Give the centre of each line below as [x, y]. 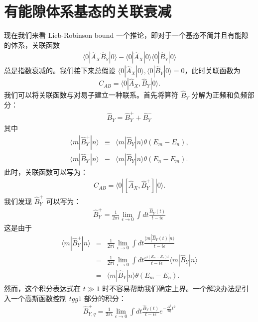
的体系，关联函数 [32, 45]
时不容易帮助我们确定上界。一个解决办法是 [172, 288]
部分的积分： [105, 298]
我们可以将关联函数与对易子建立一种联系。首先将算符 [91, 95]
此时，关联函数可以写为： [46, 171]
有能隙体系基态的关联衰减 [88, 11]
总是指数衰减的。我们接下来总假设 [60, 70]
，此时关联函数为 [212, 70]
